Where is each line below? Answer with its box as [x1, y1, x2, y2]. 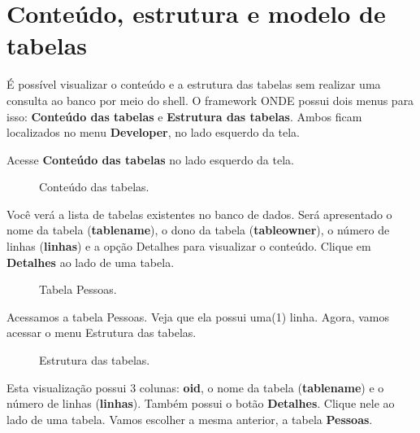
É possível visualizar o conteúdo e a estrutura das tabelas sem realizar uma [6, 76, 381, 93]
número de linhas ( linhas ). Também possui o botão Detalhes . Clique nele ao [6, 395, 395, 412]
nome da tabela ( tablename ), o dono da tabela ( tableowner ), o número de [6, 221, 390, 238]
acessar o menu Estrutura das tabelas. [6, 324, 197, 341]
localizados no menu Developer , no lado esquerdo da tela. [6, 124, 300, 141]
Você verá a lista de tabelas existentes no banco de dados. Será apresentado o [6, 205, 392, 222]
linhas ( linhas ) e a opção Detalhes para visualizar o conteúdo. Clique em [6, 238, 371, 255]
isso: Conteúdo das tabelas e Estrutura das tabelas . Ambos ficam [6, 107, 362, 125]
